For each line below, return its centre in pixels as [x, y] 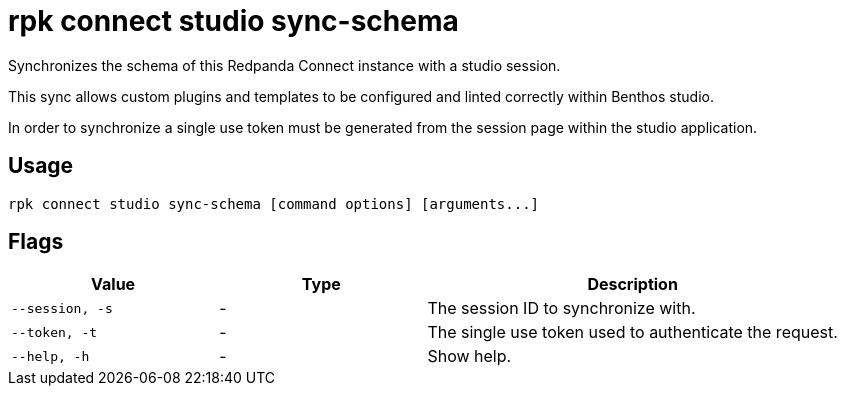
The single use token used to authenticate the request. [632, 332]
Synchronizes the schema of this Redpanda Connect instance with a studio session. [284, 65]
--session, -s [62, 308]
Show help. [469, 356]
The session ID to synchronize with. [561, 308]
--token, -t [54, 332]
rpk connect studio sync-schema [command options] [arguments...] [274, 203]
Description [632, 284]
